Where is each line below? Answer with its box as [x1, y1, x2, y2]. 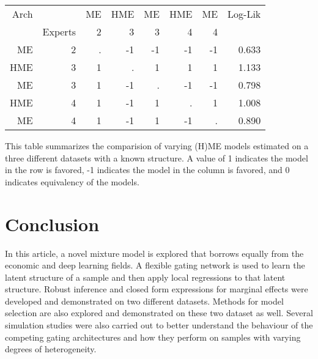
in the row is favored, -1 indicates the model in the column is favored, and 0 [5, 163, 290, 176]
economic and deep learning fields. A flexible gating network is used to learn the [5, 259, 305, 272]
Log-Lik [227, 7, 261, 21]
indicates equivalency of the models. [5, 175, 139, 188]
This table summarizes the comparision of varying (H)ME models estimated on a [5, 139, 309, 152]
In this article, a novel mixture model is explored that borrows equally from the [5, 246, 304, 259]
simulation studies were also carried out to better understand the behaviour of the [5, 319, 313, 331]
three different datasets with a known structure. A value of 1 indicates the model [5, 151, 308, 164]
